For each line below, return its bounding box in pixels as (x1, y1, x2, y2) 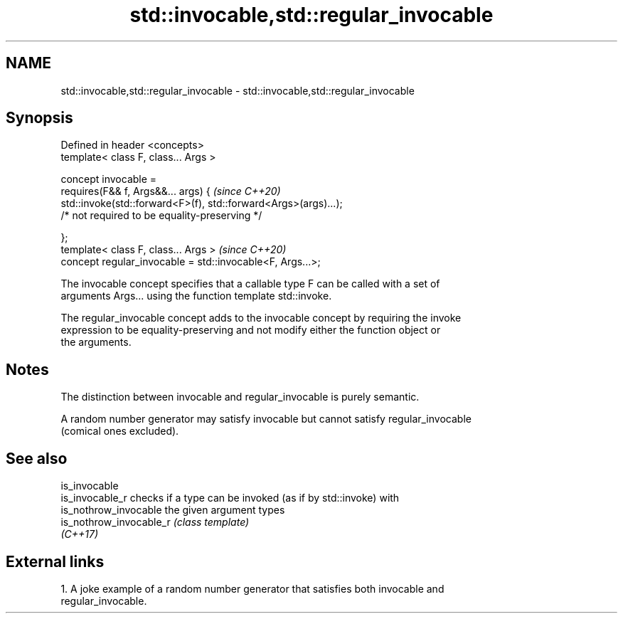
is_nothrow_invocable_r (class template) (60, 516, 250, 529)
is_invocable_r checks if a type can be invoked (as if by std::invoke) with (60, 492, 400, 504)
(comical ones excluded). (60, 425, 179, 438)
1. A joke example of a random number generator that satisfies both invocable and (60, 582, 444, 595)
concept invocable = (60, 173, 157, 186)
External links (6, 552, 105, 571)
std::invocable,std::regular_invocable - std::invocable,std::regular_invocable (60, 84, 415, 97)
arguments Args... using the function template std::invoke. (60, 290, 332, 302)
